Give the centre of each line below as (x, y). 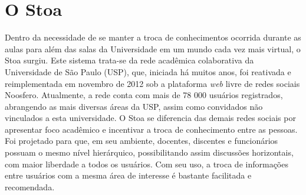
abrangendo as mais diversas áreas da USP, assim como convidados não (134, 106)
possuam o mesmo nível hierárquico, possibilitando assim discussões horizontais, (149, 152)
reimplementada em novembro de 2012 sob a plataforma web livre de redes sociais (152, 83)
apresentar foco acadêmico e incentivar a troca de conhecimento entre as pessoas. (151, 129)
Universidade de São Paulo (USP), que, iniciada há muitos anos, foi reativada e (148, 71)
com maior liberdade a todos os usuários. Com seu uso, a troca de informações (147, 164)
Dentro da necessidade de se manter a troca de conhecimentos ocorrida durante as (153, 37)
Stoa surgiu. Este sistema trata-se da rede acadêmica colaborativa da (129, 60)
